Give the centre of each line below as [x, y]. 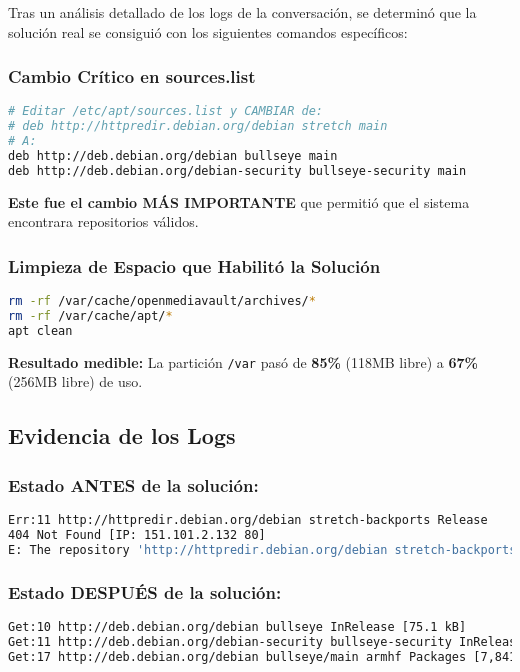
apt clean [40, 330]
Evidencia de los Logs [122, 435]
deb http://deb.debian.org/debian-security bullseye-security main [237, 170]
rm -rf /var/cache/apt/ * [90, 316]
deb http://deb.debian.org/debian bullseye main [173, 156]
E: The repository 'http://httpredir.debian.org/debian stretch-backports [262, 549]
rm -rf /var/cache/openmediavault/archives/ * [162, 301]
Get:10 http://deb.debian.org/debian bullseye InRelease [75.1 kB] [237, 626]
